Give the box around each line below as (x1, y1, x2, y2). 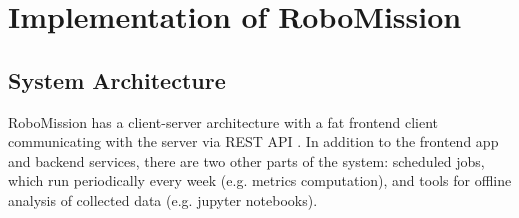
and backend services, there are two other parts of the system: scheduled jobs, (8, 150, 485, 171)
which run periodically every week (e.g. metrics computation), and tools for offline (8, 170, 512, 191)
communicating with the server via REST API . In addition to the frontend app (8, 131, 499, 152)
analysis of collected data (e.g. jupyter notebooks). (8, 189, 318, 210)
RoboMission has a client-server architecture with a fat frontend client (8, 111, 439, 132)
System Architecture (8, 64, 226, 95)
